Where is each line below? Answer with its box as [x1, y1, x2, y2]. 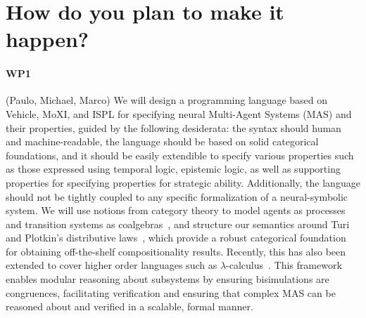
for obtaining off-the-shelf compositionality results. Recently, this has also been [6, 244, 346, 258]
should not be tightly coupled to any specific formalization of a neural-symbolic [6, 189, 348, 204]
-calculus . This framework [226, 258, 342, 272]
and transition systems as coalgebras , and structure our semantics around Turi [6, 216, 350, 231]
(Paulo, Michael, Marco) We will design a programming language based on [6, 93, 328, 107]
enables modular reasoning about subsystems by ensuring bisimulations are [6, 272, 329, 286]
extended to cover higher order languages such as [6, 258, 217, 272]
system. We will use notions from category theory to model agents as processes [6, 203, 346, 218]
